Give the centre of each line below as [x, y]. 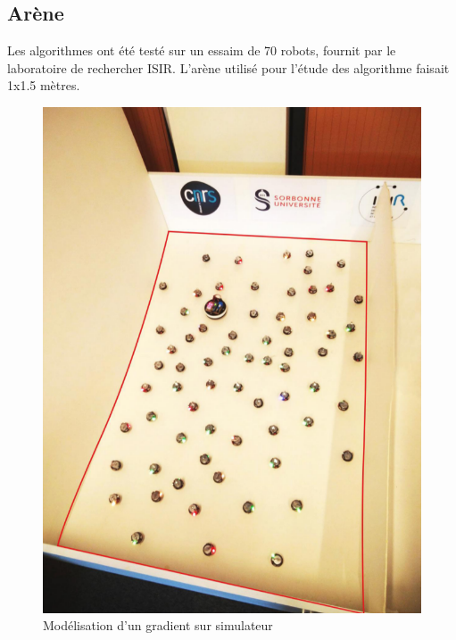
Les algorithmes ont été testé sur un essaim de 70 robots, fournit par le [202, 50]
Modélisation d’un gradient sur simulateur [158, 625]
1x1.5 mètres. [44, 85]
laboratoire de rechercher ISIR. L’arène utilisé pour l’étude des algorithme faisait [228, 67]
